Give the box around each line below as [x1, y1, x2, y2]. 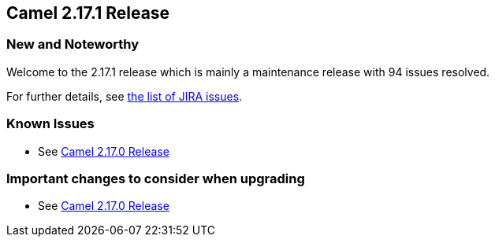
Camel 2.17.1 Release [6, 3, 170, 23]
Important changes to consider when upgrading [6, 170, 305, 186]
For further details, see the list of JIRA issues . [6, 89, 243, 103]
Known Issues [6, 116, 95, 132]
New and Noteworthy [6, 36, 139, 53]
